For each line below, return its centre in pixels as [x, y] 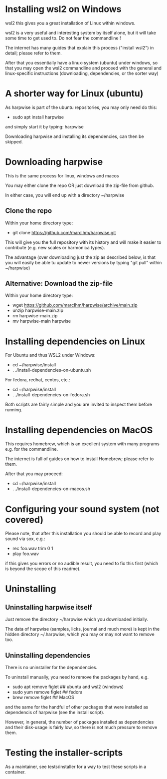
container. [15, 772]
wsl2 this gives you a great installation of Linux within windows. [70, 23]
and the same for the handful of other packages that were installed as [77, 707]
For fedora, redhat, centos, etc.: [38, 380]
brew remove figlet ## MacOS [43, 698]
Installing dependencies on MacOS [79, 430]
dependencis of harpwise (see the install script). [55, 713]
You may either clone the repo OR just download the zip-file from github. [80, 185]
